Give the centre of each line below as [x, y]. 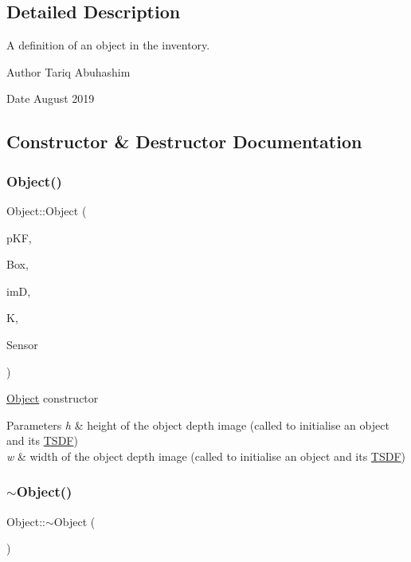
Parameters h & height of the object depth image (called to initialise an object [198, 424]
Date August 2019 [51, 98]
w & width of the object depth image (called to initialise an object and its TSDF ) [206, 456]
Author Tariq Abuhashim [68, 71]
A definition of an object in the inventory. [108, 45]
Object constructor [53, 398]
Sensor [22, 344]
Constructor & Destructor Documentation [184, 141]
